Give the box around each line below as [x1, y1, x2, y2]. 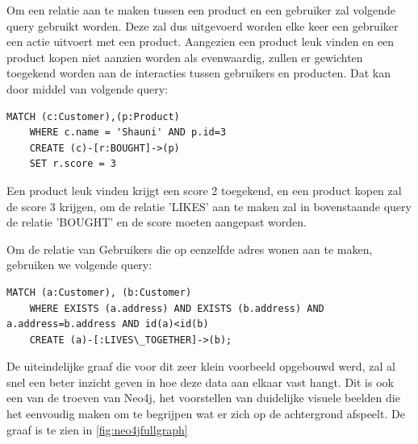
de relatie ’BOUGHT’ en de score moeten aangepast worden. [6, 214, 307, 230]
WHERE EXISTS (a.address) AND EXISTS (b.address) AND [29, 302, 324, 314]
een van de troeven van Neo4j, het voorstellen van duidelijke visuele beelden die [6, 389, 400, 406]
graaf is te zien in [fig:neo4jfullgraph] [6, 421, 188, 438]
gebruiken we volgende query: [6, 256, 153, 273]
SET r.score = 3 [29, 158, 117, 170]
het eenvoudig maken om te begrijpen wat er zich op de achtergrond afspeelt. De [6, 405, 405, 422]
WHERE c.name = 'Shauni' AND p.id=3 [29, 127, 227, 139]
